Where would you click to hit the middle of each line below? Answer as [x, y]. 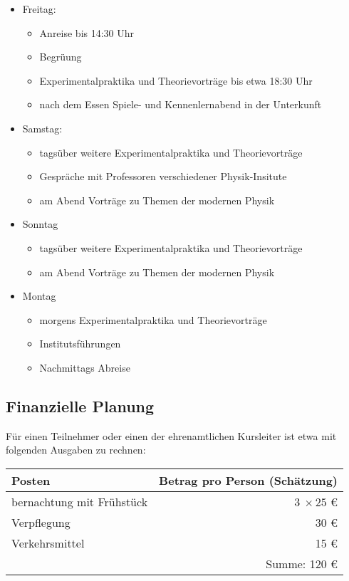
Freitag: [39, 9]
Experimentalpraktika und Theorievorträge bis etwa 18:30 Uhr [176, 80]
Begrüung [61, 57]
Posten [31, 480]
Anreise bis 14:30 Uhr [87, 32]
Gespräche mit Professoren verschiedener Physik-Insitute [163, 176]
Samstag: [42, 128]
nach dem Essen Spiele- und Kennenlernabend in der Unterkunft [181, 104]
